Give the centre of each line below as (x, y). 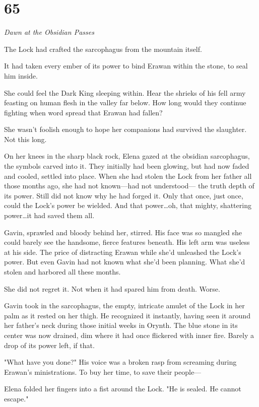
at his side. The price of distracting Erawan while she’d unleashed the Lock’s (123, 252)
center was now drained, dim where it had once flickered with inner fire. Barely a (129, 335)
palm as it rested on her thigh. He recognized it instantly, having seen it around (127, 315)
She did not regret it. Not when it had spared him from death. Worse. (112, 288)
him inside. (21, 75)
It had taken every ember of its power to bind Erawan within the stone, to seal (126, 66)
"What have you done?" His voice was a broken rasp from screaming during (120, 362)
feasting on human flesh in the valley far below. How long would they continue (125, 103)
